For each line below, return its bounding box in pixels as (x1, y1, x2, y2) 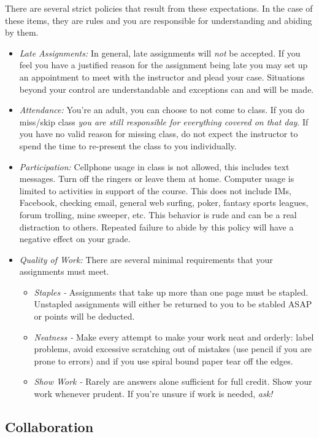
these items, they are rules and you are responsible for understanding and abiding (5, 14, 312, 26)
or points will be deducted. (34, 310, 135, 323)
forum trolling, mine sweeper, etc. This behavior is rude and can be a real (19, 208, 297, 221)
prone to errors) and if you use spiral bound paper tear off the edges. (34, 354, 293, 367)
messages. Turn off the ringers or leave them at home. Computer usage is (19, 172, 294, 185)
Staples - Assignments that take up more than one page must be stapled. (34, 285, 309, 298)
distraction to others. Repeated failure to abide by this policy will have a (19, 220, 294, 233)
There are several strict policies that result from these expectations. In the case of (5, 2, 313, 14)
